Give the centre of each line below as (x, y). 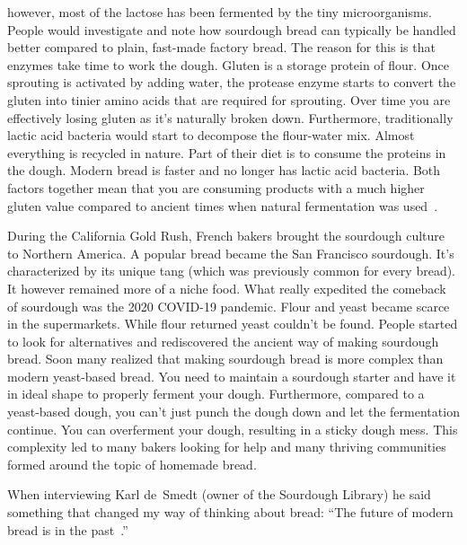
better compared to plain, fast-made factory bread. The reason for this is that (221, 47)
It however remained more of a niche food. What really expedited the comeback (227, 288)
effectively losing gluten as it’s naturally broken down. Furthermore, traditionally (230, 117)
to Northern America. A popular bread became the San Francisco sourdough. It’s (231, 253)
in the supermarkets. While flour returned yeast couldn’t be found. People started (233, 324)
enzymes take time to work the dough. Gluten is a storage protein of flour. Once (229, 64)
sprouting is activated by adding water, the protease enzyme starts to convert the (232, 82)
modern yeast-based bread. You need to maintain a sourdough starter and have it (232, 376)
